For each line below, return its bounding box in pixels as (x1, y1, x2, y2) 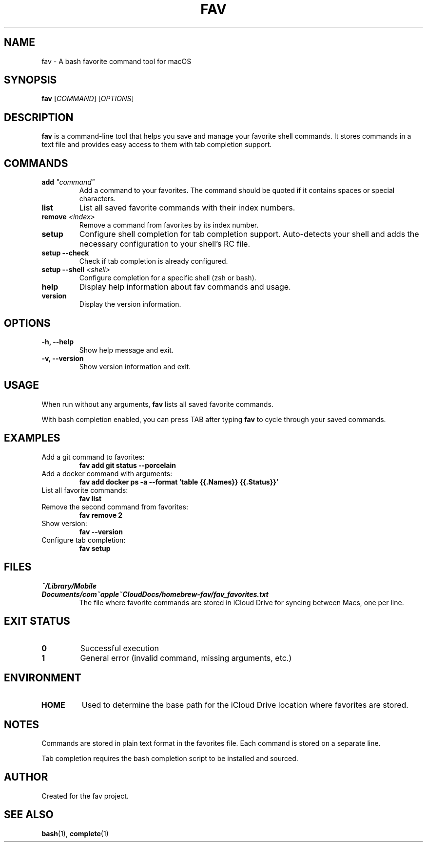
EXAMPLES (4, 432, 60, 444)
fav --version (79, 527, 123, 536)
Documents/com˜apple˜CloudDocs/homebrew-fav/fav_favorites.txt (41, 590, 269, 598)
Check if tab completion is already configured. (79, 257, 228, 266)
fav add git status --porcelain (79, 461, 176, 469)
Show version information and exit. (79, 362, 191, 371)
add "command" (41, 178, 95, 187)
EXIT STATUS (4, 614, 70, 627)
